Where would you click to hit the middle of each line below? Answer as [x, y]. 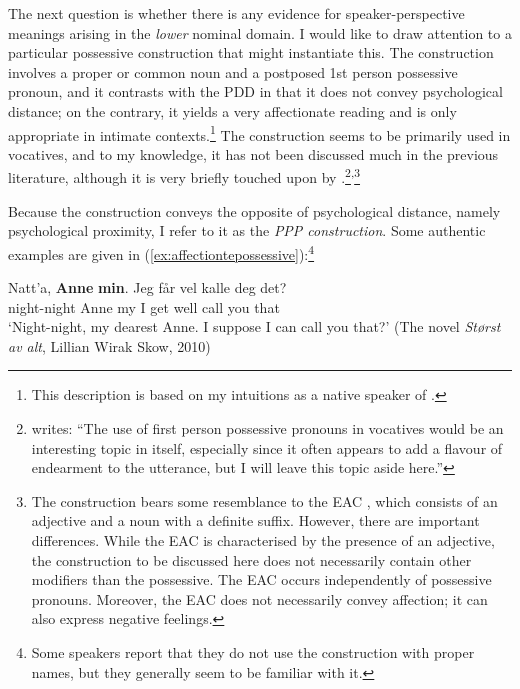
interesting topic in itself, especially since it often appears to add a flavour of [267, 447]
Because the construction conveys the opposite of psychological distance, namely [254, 210]
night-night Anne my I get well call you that [144, 306]
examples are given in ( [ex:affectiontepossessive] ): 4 [161, 252]
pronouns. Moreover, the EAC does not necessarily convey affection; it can [259, 598]
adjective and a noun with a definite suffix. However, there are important [255, 520]
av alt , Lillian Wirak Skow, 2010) [109, 345]
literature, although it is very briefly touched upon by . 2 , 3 [184, 176]
